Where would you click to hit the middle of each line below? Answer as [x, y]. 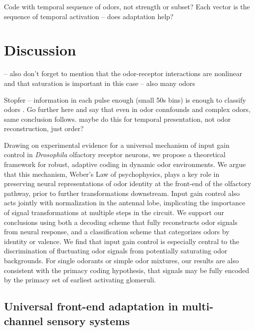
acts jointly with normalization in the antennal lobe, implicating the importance [125, 203]
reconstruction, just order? [44, 128]
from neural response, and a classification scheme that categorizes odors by [117, 232]
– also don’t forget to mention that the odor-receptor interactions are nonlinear [123, 73]
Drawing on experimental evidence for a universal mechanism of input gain [117, 145]
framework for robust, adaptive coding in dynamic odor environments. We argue [125, 164]
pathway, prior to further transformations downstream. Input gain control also [122, 193]
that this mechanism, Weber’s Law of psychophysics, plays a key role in [112, 174]
